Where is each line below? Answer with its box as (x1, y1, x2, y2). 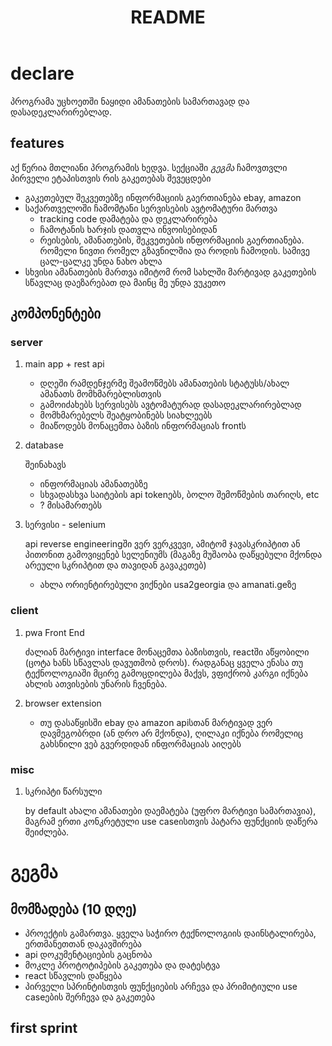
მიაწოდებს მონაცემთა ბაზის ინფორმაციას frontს (39, 420, 247, 432)
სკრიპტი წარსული (24, 786, 103, 798)
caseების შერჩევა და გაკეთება (24, 991, 156, 1003)
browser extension (24, 697, 102, 709)
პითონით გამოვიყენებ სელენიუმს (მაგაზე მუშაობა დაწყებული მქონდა (24, 549, 323, 561)
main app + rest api (24, 358, 105, 370)
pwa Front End (24, 626, 85, 638)
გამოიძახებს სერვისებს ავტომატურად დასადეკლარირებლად (39, 399, 302, 411)
